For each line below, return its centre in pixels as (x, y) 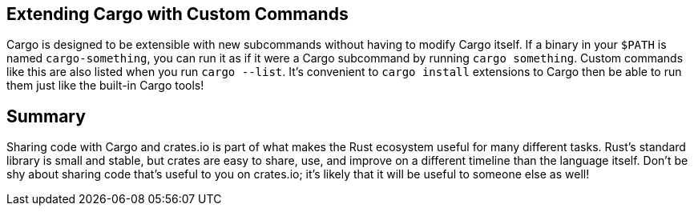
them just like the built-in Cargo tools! (105, 86)
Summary (46, 116)
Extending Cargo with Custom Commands (178, 14)
